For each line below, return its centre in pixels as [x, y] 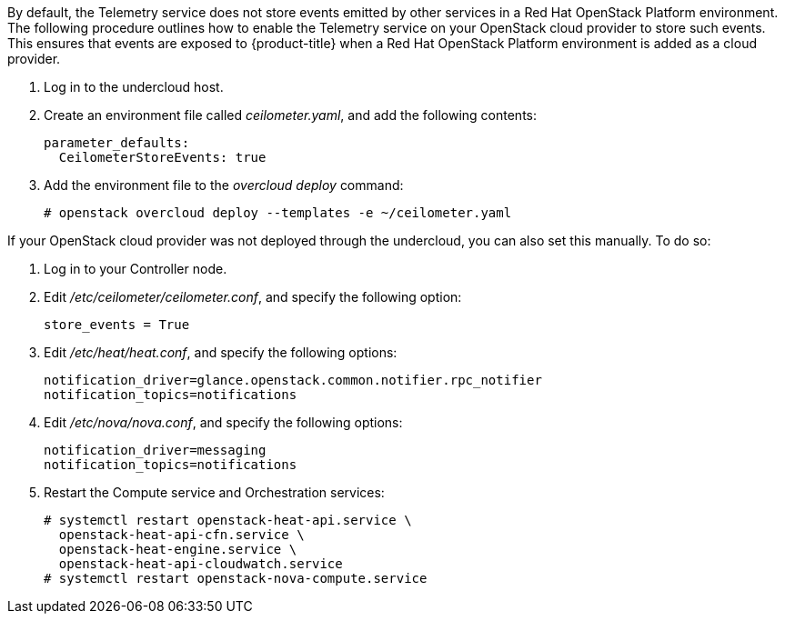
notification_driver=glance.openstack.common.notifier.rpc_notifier [293, 380]
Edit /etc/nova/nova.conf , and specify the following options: [223, 422]
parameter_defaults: [117, 143]
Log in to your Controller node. [136, 269]
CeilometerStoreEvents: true [162, 157]
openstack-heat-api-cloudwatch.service [201, 564]
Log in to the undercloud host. [134, 87]
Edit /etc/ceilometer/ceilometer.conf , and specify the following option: [253, 297]
